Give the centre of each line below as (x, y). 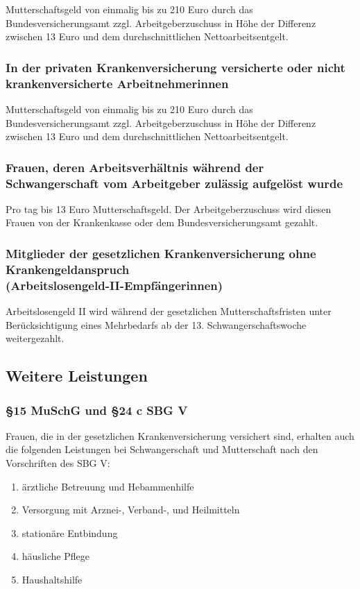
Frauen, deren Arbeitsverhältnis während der (135, 167)
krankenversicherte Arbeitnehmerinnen (117, 83)
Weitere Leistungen (77, 376)
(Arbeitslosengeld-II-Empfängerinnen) (114, 285)
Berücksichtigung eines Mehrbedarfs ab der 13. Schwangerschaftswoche (156, 324)
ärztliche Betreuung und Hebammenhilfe (108, 486)
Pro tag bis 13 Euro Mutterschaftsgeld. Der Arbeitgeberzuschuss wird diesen (169, 208)
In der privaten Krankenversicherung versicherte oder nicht (175, 67)
